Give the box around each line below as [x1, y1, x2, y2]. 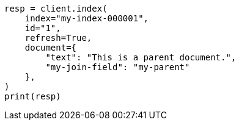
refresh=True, [24, 33, 92, 43]
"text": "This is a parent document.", [45, 52, 237, 62]
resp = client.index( [4, 4, 108, 13]
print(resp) [4, 91, 61, 101]
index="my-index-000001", [24, 13, 149, 23]
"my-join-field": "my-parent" [45, 62, 190, 72]
